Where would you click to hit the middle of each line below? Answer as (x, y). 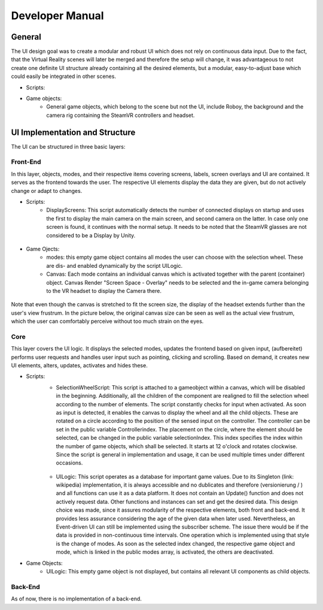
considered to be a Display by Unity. (91, 235)
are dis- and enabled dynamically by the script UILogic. (115, 265)
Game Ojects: (43, 249)
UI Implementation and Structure (73, 132)
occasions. (69, 463)
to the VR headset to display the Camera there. (104, 291)
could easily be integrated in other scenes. (64, 76)
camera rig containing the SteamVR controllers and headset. (121, 115)
